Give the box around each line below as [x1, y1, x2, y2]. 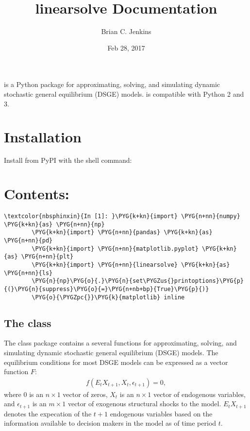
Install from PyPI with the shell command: [4, 155, 132, 165]
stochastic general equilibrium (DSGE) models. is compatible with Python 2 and [4, 88, 244, 99]
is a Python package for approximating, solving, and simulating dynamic [4, 79, 220, 89]
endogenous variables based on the [110, 408, 213, 418]
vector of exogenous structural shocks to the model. [67, 398, 221, 409]
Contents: [4, 184, 69, 203]
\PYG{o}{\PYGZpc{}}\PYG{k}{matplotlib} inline [32, 293, 185, 301]
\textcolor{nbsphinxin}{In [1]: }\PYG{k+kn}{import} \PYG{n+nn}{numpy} [4, 212, 240, 220]
